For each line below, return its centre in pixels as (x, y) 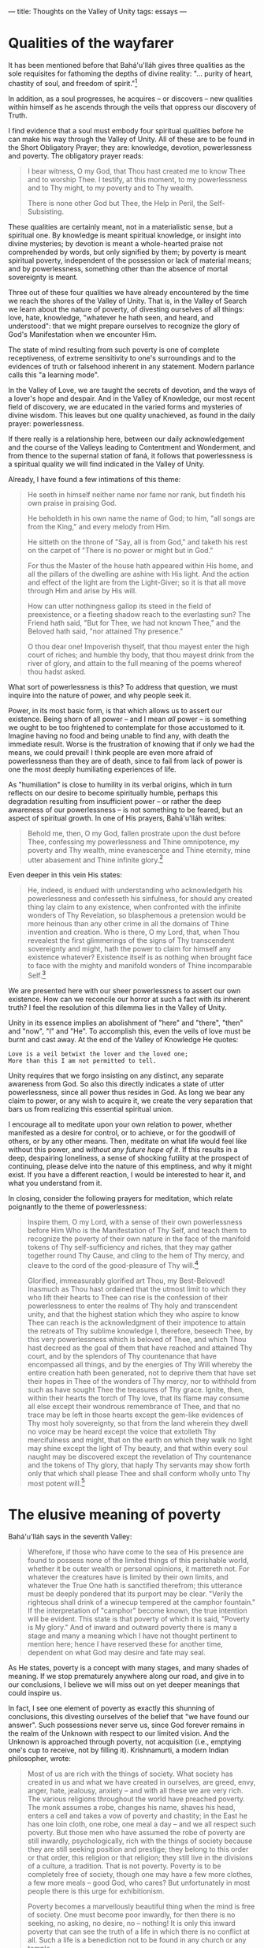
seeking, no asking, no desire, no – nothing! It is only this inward (132, 1924)
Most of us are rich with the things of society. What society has (130, 1774)
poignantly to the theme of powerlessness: (78, 1206)
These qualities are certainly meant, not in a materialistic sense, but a (121, 226)
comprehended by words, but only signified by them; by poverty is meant (127, 252)
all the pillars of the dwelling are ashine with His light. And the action (138, 574)
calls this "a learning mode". (54, 375)
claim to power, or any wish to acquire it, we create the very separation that (130, 1101)
